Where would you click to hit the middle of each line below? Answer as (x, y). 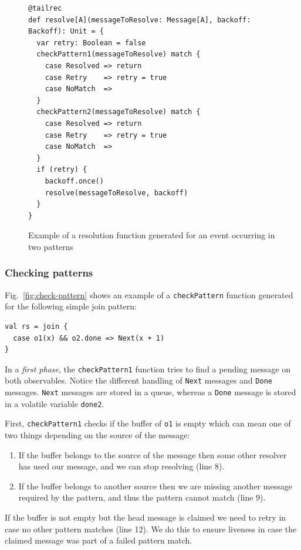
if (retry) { (62, 170)
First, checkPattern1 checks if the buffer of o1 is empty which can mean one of (148, 423)
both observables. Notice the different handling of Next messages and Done (138, 380)
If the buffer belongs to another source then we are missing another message (155, 486)
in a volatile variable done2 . (55, 403)
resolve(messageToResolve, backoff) (116, 193)
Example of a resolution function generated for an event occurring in (152, 235)
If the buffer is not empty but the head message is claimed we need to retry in (146, 517)
